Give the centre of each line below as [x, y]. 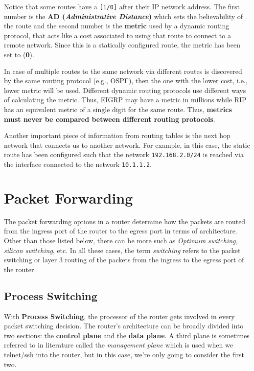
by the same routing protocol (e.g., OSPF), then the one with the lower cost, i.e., [126, 81]
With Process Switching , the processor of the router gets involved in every [119, 316]
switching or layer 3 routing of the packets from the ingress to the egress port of [124, 260]
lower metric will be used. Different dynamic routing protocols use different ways [125, 90]
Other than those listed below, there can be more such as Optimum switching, [121, 240]
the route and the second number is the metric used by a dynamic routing [117, 26]
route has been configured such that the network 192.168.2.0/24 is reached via [124, 154]
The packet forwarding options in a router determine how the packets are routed [125, 221]
